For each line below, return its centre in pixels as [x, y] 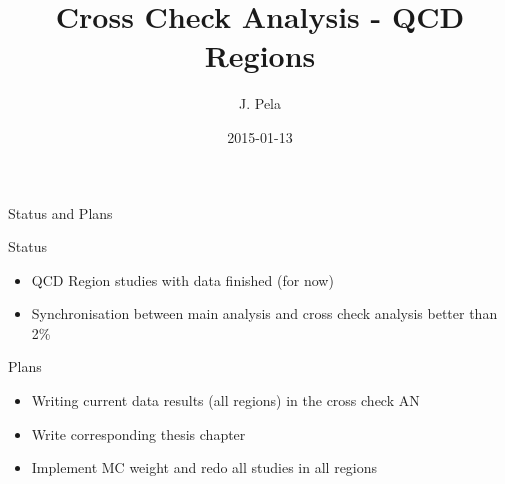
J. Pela [260, 103]
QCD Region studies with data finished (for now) [182, 279]
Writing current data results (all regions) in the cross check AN [225, 400]
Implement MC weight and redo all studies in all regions [204, 467]
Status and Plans [60, 212]
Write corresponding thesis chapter [138, 433]
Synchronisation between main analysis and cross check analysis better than [264, 313]
